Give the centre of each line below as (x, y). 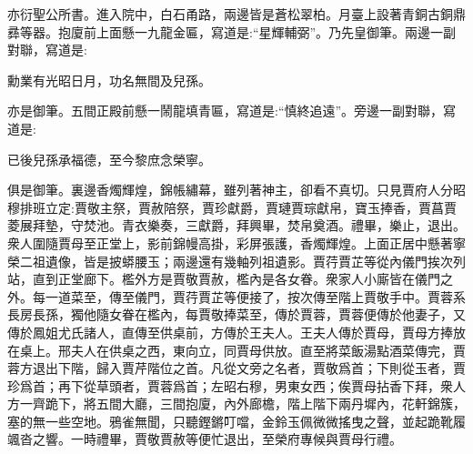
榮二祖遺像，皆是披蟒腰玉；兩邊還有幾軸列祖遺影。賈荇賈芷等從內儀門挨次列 (236, 261)
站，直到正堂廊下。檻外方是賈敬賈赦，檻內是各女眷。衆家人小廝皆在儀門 (224, 279)
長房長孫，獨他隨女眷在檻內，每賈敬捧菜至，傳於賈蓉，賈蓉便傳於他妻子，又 (236, 314)
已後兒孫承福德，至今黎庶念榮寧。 (109, 159)
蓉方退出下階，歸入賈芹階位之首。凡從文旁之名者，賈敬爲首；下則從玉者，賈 (236, 368)
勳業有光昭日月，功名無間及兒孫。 (109, 80)
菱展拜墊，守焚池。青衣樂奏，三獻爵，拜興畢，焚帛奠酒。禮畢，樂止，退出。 (236, 225)
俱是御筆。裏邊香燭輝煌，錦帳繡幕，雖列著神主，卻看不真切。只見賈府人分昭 (236, 190)
